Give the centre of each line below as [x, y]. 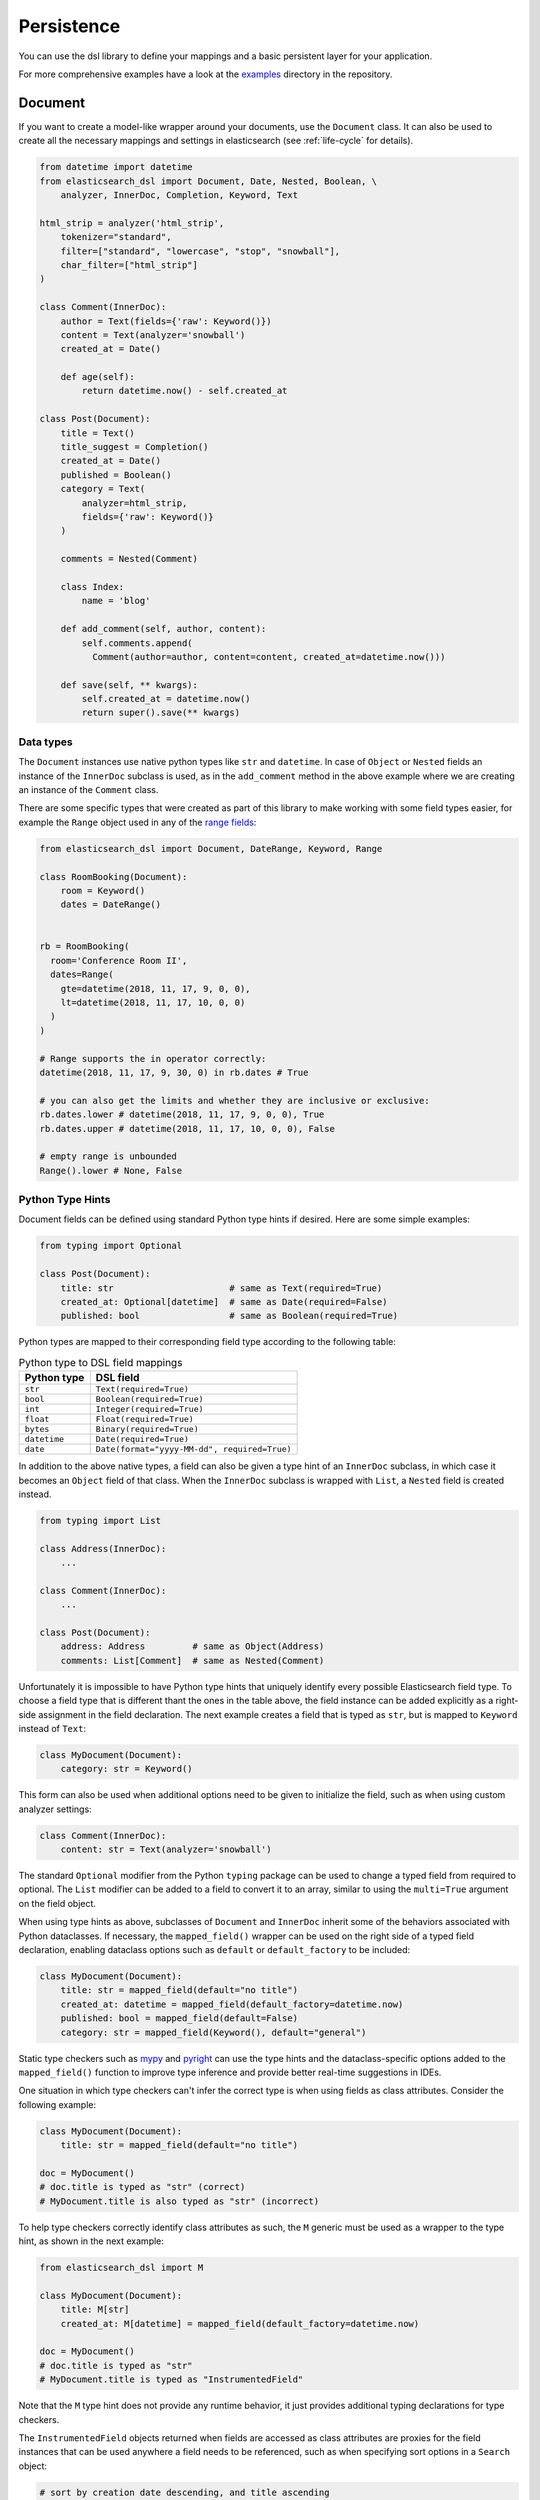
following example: [57, 2104]
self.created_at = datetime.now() [166, 699]
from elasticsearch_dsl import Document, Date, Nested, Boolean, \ [208, 181]
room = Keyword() [103, 890]
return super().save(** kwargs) [160, 713]
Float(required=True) [144, 1419]
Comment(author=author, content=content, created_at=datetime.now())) [268, 656]
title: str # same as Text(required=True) [221, 1288]
